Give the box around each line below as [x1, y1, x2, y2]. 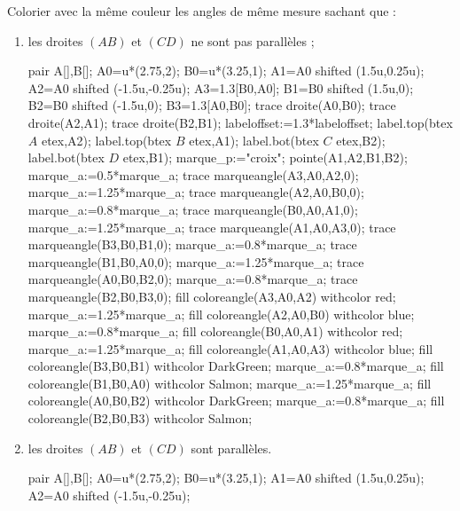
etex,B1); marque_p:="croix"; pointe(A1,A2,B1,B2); [122, 148, 408, 167]
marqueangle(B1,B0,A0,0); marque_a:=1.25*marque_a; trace [27, 252, 364, 271]
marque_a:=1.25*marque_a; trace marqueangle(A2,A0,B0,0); [27, 183, 364, 201]
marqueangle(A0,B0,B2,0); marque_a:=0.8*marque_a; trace [27, 270, 358, 288]
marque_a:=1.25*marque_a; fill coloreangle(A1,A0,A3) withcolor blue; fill [27, 339, 433, 358]
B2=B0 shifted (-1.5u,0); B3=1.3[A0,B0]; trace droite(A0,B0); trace [27, 96, 396, 114]
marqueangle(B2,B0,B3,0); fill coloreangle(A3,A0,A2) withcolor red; [27, 287, 396, 305]
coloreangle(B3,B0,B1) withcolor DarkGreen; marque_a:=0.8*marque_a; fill [27, 357, 444, 375]
